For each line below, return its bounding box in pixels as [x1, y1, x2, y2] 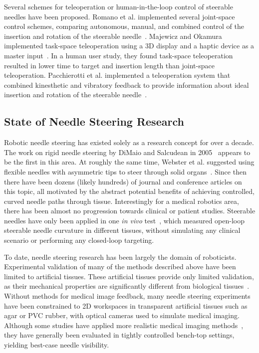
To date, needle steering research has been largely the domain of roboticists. [4, 251, 237, 262]
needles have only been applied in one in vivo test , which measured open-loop [4, 215, 245, 225]
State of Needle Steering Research [4, 114, 184, 129]
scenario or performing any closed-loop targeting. [4, 235, 154, 245]
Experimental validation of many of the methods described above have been [4, 261, 236, 272]
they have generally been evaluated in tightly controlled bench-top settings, [4, 330, 235, 340]
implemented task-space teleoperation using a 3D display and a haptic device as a [4, 40, 255, 51]
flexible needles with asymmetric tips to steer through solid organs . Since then [4, 166, 247, 176]
